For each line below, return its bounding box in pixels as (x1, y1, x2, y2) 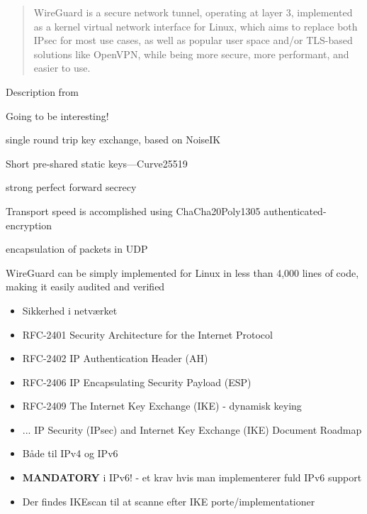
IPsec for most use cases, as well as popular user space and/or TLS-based (33, 33, 353, 48)
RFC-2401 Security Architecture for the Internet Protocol (22, 327, 273, 341)
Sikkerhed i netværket (22, 302, 118, 317)
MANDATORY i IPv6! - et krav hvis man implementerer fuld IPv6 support (22, 470, 362, 485)
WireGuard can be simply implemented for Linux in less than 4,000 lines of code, (6, 265, 359, 280)
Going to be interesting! (6, 108, 109, 123)
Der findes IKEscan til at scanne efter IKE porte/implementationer (22, 493, 315, 508)
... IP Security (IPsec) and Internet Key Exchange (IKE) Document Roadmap (22, 422, 362, 437)
